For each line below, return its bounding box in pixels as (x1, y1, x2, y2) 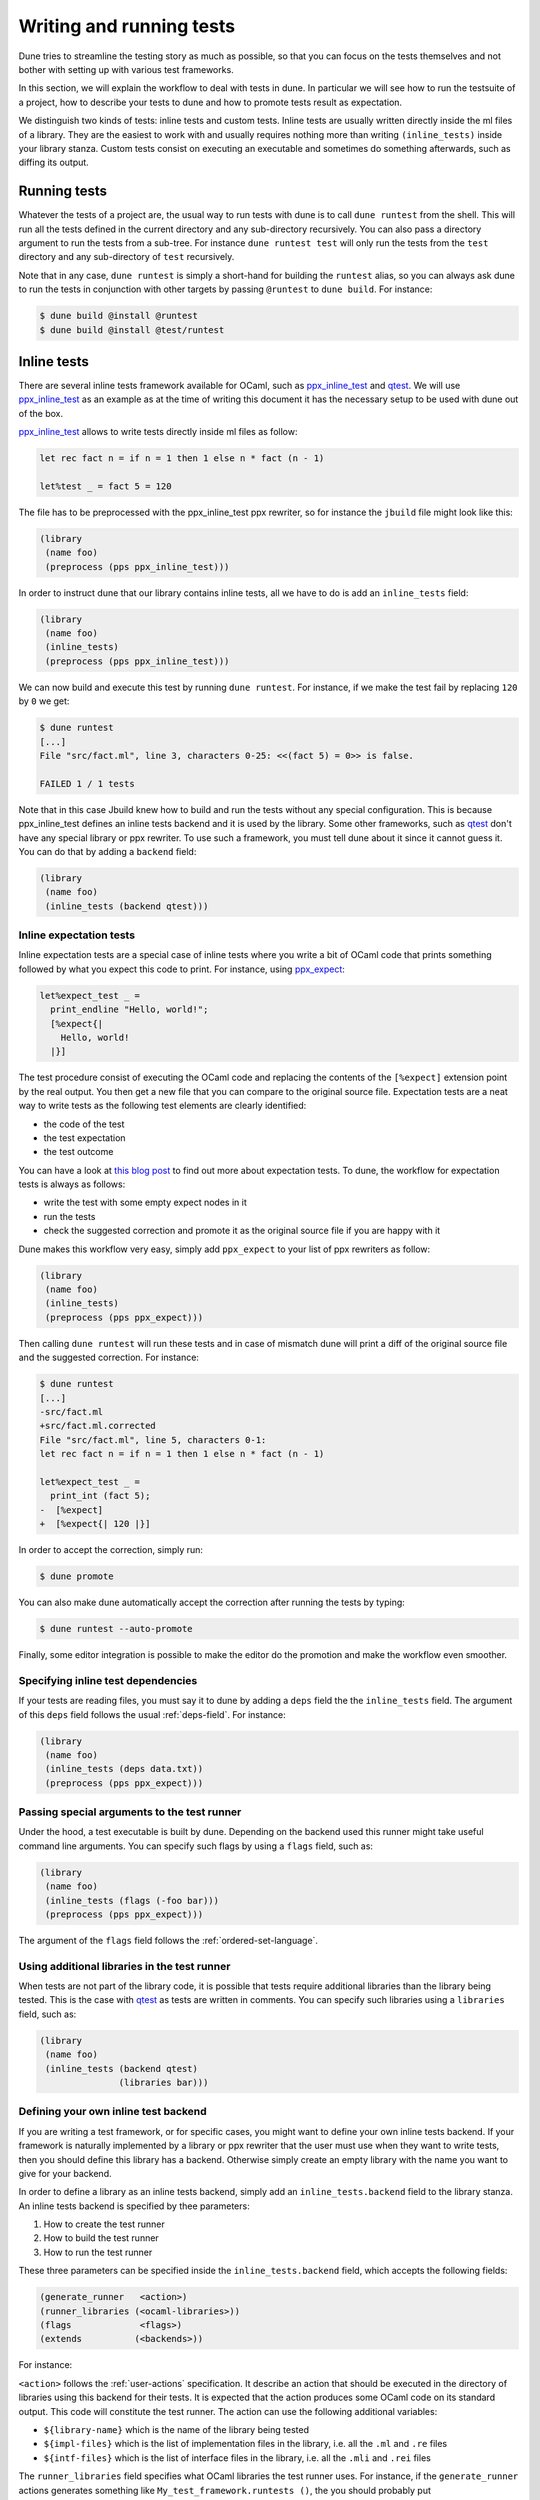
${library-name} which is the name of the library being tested (43, 2423, 310, 2435)
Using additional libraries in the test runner (18, 1959, 231, 1973)
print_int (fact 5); (50, 1490, 151, 1502)
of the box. (18, 407, 64, 419)
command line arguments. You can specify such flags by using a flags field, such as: (18, 1840, 374, 1852)
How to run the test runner (43, 2246, 153, 2258)
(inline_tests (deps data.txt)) (45, 1763, 204, 1775)
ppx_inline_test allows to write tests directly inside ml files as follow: (18, 426, 298, 438)
